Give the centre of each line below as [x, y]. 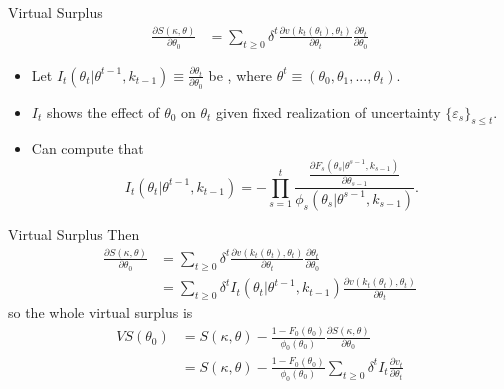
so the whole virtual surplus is [100, 312]
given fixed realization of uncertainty [328, 111]
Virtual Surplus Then [74, 233]
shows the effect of [103, 111]
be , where [240, 74]
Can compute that [87, 148]
